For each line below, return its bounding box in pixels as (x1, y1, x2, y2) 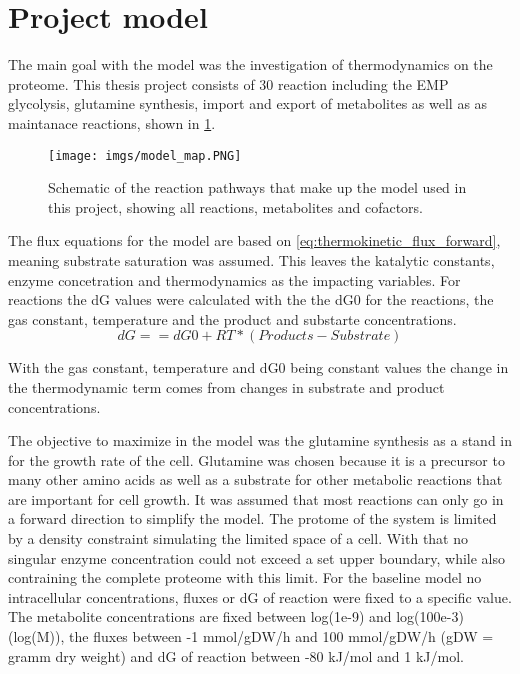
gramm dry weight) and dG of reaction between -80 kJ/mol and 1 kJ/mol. (8, 645, 464, 666)
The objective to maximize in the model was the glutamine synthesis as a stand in (8, 430, 513, 451)
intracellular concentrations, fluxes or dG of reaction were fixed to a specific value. (8, 586, 512, 607)
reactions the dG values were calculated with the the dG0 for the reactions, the (8, 289, 494, 310)
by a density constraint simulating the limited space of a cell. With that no (8, 528, 469, 549)
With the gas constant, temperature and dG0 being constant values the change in (8, 357, 509, 378)
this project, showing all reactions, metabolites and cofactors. (48, 196, 424, 217)
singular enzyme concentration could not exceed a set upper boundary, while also (8, 547, 506, 568)
